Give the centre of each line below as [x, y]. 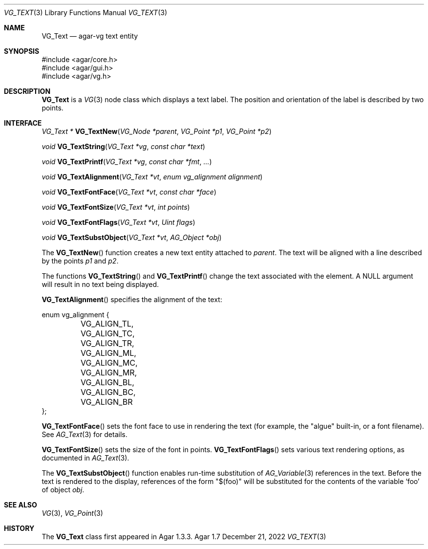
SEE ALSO [21, 505]
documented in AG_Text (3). [86, 458]
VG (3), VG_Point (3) [72, 513]
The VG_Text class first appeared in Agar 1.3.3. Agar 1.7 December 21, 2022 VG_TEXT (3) [184, 537]
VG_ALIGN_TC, [107, 333]
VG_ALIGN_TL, [107, 324]
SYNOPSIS [22, 51]
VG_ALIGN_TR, [107, 343]
